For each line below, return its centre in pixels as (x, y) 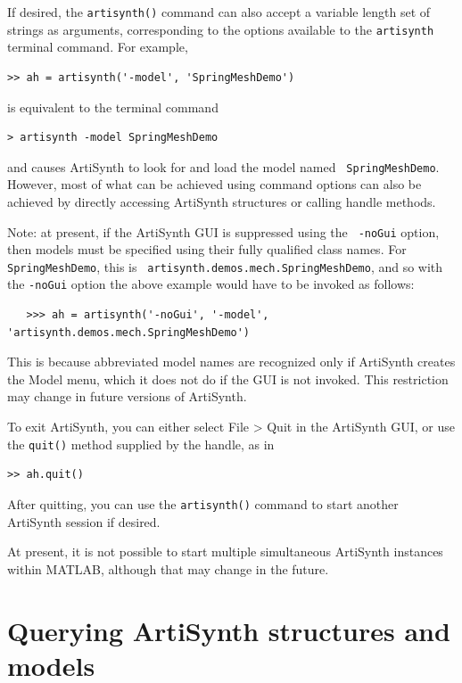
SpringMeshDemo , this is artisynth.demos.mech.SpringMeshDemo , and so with (225, 266)
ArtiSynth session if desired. (84, 521)
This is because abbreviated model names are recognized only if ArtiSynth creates (231, 362)
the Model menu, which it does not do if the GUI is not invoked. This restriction (228, 379)
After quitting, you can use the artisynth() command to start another (203, 503)
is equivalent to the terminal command (113, 107)
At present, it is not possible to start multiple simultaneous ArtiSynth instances (225, 551)
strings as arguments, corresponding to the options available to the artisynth (221, 29)
